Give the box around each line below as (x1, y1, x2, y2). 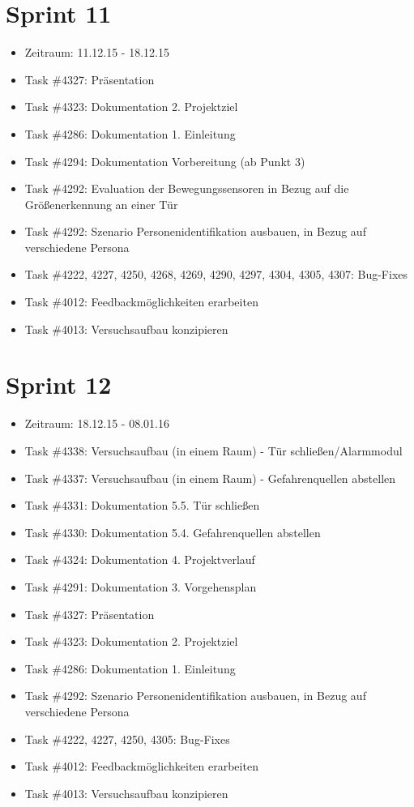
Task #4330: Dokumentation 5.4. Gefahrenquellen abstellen (24, 523, 321, 540)
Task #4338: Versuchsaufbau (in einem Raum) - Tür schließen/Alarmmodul (24, 442, 403, 459)
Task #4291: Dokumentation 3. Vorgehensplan (24, 578, 257, 595)
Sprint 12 (6, 368, 112, 401)
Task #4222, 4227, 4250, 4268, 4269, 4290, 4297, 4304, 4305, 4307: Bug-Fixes (24, 266, 408, 283)
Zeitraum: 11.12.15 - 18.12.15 (24, 44, 169, 61)
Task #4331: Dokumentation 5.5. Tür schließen (24, 497, 260, 514)
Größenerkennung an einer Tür (24, 195, 178, 212)
